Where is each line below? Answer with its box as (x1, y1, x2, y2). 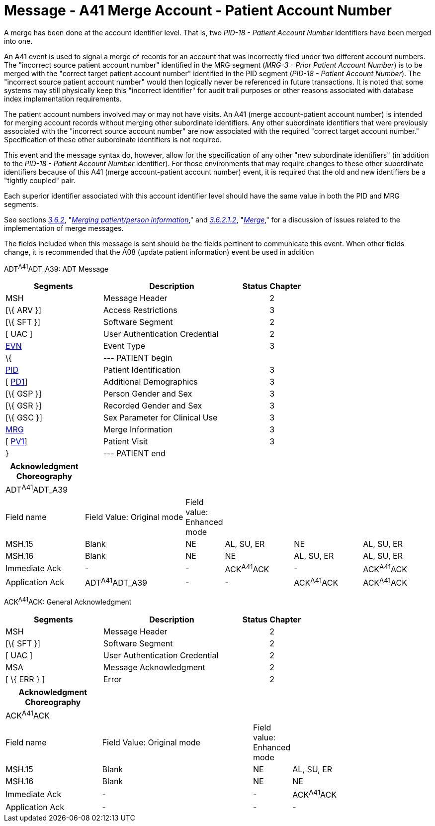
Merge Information (103, 424, 173, 435)
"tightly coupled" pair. (4, 176, 76, 185)
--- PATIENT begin (103, 353, 173, 363)
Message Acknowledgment (103, 662, 205, 673)
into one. (4, 36, 33, 45)
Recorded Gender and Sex (103, 401, 202, 411)
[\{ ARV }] (5, 305, 42, 315)
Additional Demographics (103, 377, 198, 387)
